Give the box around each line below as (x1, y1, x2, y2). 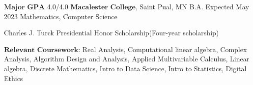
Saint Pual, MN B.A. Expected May (140, 1, 249, 11)
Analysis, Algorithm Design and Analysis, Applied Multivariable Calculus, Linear (4, 54, 250, 64)
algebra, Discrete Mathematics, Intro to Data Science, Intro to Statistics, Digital (4, 63, 247, 73)
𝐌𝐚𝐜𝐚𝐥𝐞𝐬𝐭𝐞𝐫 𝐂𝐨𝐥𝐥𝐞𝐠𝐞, (70, 4, 138, 11)
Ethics (4, 73, 23, 83)
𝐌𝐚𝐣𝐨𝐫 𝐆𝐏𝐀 (4, 4, 45, 11)
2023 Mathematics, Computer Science (4, 11, 117, 21)
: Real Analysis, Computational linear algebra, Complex (78, 44, 247, 54)
